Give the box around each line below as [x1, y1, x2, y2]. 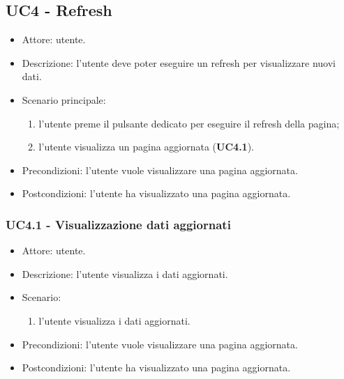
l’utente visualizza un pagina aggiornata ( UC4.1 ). [38, 139, 255, 154]
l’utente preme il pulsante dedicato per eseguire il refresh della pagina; [38, 116, 340, 130]
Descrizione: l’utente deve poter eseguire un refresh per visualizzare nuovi [22, 55, 336, 70]
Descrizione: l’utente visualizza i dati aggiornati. [22, 266, 228, 281]
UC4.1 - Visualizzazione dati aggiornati [6, 215, 231, 233]
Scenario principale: [22, 92, 106, 107]
